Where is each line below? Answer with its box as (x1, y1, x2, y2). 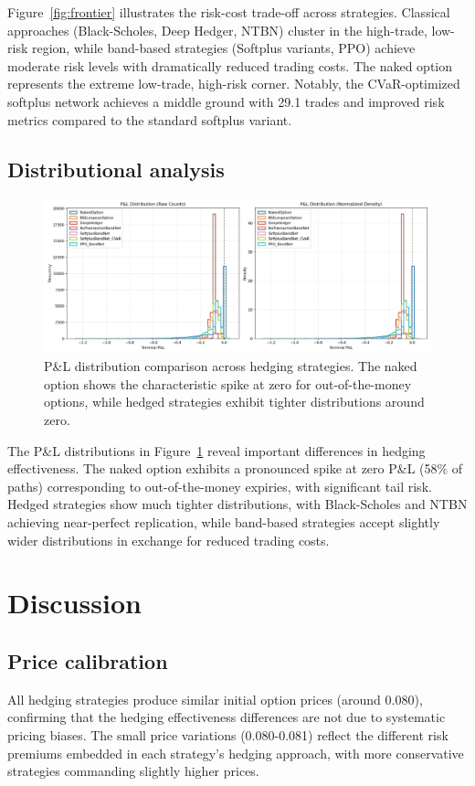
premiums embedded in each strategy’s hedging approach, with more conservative (7, 743, 464, 762)
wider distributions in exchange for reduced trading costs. (7, 530, 330, 549)
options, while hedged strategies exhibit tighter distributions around (44, 392, 425, 411)
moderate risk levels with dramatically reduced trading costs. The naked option (7, 56, 453, 75)
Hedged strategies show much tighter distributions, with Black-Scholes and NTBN (7, 494, 468, 514)
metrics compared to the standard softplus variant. (7, 110, 292, 129)
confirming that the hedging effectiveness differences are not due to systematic (7, 707, 446, 727)
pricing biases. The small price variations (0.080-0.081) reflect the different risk (7, 726, 449, 744)
